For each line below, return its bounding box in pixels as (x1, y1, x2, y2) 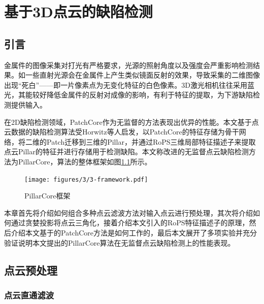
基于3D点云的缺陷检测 (4, 1, 153, 22)
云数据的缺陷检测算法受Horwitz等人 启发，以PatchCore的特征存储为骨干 (4, 126, 239, 137)
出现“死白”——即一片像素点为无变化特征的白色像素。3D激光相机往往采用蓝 (4, 79, 254, 90)
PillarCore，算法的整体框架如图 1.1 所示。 (18, 156, 152, 166)
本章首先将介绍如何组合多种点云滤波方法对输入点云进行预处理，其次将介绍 (4, 207, 253, 218)
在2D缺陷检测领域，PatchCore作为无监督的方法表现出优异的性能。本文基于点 (4, 116, 259, 127)
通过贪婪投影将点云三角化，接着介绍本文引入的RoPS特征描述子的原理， (11, 217, 249, 228)
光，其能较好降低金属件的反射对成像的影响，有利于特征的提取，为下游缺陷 (4, 89, 253, 100)
